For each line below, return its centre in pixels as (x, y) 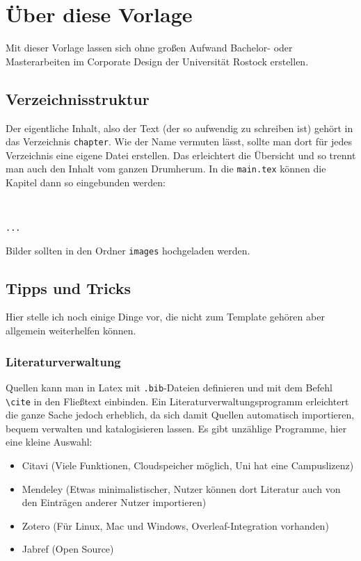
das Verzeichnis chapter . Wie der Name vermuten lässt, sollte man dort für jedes (179, 141)
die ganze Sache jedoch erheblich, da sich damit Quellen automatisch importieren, (180, 415)
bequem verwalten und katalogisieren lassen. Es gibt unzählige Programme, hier (176, 428)
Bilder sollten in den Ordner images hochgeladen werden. (128, 250)
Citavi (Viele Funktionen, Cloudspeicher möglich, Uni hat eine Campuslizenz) (188, 465)
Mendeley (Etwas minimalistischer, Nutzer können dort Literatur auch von (181, 488)
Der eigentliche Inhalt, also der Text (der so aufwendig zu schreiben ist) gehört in (179, 128)
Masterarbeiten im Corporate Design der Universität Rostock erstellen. (157, 61)
